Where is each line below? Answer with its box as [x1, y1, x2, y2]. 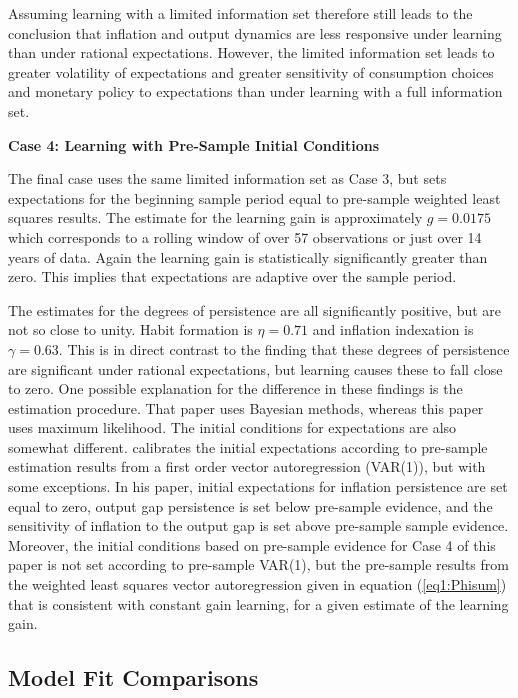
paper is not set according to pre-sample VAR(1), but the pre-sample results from [8, 554, 509, 575]
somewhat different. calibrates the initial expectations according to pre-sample [8, 436, 488, 457]
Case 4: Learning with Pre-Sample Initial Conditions [8, 134, 380, 155]
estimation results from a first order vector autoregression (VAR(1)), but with [8, 456, 486, 477]
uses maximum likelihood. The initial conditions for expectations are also [8, 417, 457, 438]
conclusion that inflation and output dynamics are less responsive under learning [8, 22, 502, 43]
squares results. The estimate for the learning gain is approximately [8, 207, 423, 228]
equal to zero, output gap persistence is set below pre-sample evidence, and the [8, 495, 493, 516]
